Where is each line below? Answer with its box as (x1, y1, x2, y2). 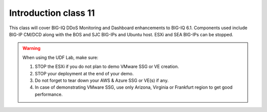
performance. (35, 91, 63, 97)
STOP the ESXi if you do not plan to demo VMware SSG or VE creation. (35, 63, 179, 69)
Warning (22, 45, 41, 52)
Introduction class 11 (9, 7, 95, 18)
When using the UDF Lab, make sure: (22, 55, 98, 60)
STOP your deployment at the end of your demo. (35, 70, 134, 76)
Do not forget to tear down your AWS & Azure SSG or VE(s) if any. (35, 77, 169, 83)
